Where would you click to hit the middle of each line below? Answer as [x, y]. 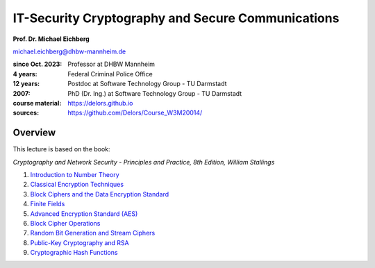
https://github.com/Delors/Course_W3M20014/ [135, 113]
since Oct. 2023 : [37, 64]
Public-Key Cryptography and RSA [80, 242]
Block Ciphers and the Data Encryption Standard [100, 194]
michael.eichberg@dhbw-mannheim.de [69, 51]
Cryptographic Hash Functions [74, 253]
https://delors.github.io [100, 103]
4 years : [25, 74]
